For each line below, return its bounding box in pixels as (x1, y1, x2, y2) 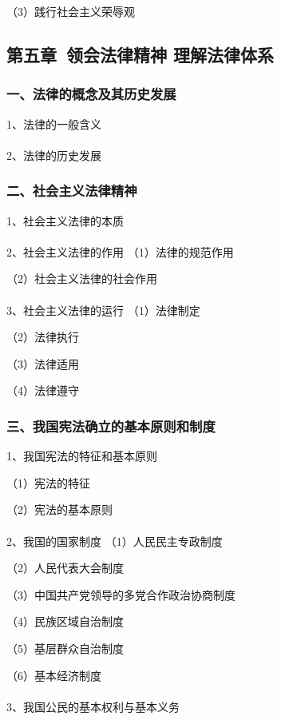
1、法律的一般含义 (6, 115, 101, 132)
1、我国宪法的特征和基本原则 (6, 448, 157, 464)
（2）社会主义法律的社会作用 (6, 270, 157, 287)
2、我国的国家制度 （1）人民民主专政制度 (6, 532, 223, 549)
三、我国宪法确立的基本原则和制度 (6, 416, 216, 436)
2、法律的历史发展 (6, 146, 101, 163)
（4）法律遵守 (6, 382, 79, 399)
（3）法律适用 (6, 355, 79, 372)
